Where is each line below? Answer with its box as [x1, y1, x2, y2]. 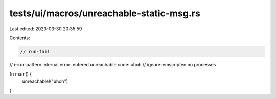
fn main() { [9, 71, 32, 77]
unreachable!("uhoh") [22, 78, 68, 84]
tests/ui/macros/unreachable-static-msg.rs [9, 8, 200, 19]
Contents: [9, 35, 30, 41]
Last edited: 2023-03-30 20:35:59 [9, 26, 82, 32]
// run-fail [20, 48, 51, 54]
